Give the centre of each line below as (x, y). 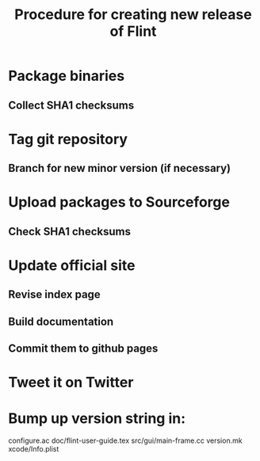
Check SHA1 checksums (69, 231)
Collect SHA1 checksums (71, 105)
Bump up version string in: (97, 419)
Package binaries (67, 76)
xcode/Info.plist (34, 449)
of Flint (133, 31)
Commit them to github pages (83, 349)
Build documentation (61, 321)
